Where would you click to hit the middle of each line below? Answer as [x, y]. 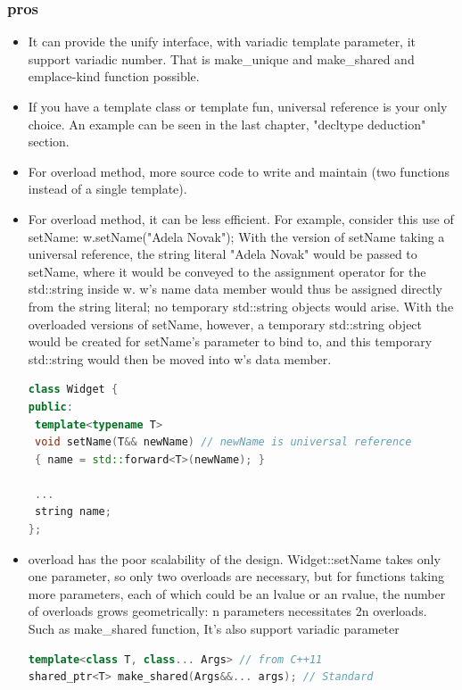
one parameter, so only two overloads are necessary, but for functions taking [236, 576]
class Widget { [73, 390]
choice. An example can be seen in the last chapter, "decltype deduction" [227, 124]
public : [50, 407]
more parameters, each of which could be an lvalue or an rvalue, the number [237, 593]
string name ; [73, 512]
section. [49, 141]
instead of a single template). [107, 189]
